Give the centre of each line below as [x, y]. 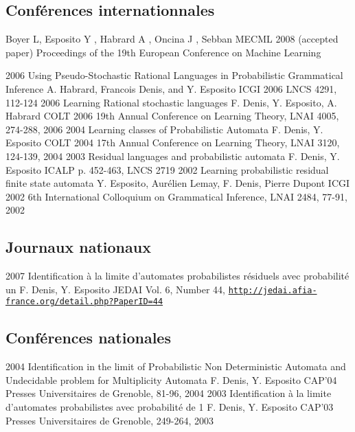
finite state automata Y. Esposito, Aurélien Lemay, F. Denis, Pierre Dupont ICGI [178, 183]
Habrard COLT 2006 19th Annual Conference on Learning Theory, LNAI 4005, [172, 116]
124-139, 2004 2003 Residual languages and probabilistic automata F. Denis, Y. [173, 156]
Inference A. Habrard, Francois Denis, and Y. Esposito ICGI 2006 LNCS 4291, [171, 88]
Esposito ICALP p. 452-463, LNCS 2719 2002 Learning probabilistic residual [167, 169]
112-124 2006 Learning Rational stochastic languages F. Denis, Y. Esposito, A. [171, 102]
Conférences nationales [88, 338]
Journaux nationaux [78, 247]
